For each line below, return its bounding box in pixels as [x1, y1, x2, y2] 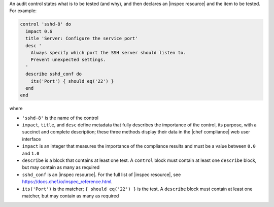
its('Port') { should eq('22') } [30, 78, 114, 84]
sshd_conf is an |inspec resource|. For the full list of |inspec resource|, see [22, 171, 181, 178]
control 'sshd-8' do [20, 21, 71, 27]
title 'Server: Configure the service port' [25, 36, 138, 42]
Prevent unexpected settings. [30, 57, 106, 63]
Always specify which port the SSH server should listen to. [30, 50, 186, 55]
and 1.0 [22, 150, 40, 156]
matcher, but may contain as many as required [22, 193, 119, 199]
